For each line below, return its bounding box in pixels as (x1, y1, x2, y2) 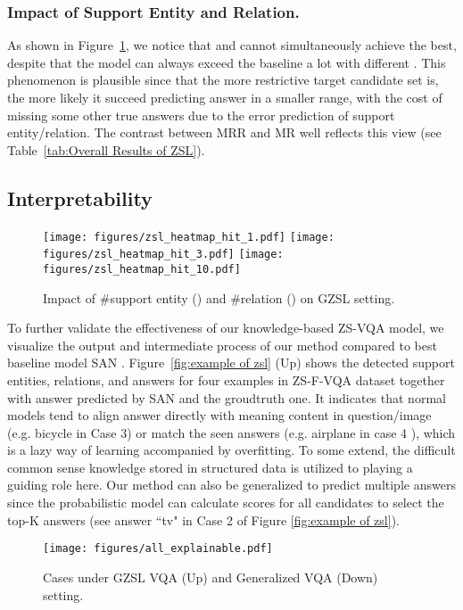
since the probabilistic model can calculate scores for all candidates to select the (7, 493, 444, 512)
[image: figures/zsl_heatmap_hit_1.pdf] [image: (43, 230, 335, 243)
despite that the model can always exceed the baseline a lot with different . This (7, 53, 446, 71)
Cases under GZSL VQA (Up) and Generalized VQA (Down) (43, 567, 378, 586)
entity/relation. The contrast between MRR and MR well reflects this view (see (7, 123, 442, 142)
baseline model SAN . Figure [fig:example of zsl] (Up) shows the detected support (7, 353, 455, 372)
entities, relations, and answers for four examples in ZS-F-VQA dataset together (7, 370, 445, 389)
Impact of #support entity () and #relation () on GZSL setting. (43, 288, 395, 307)
